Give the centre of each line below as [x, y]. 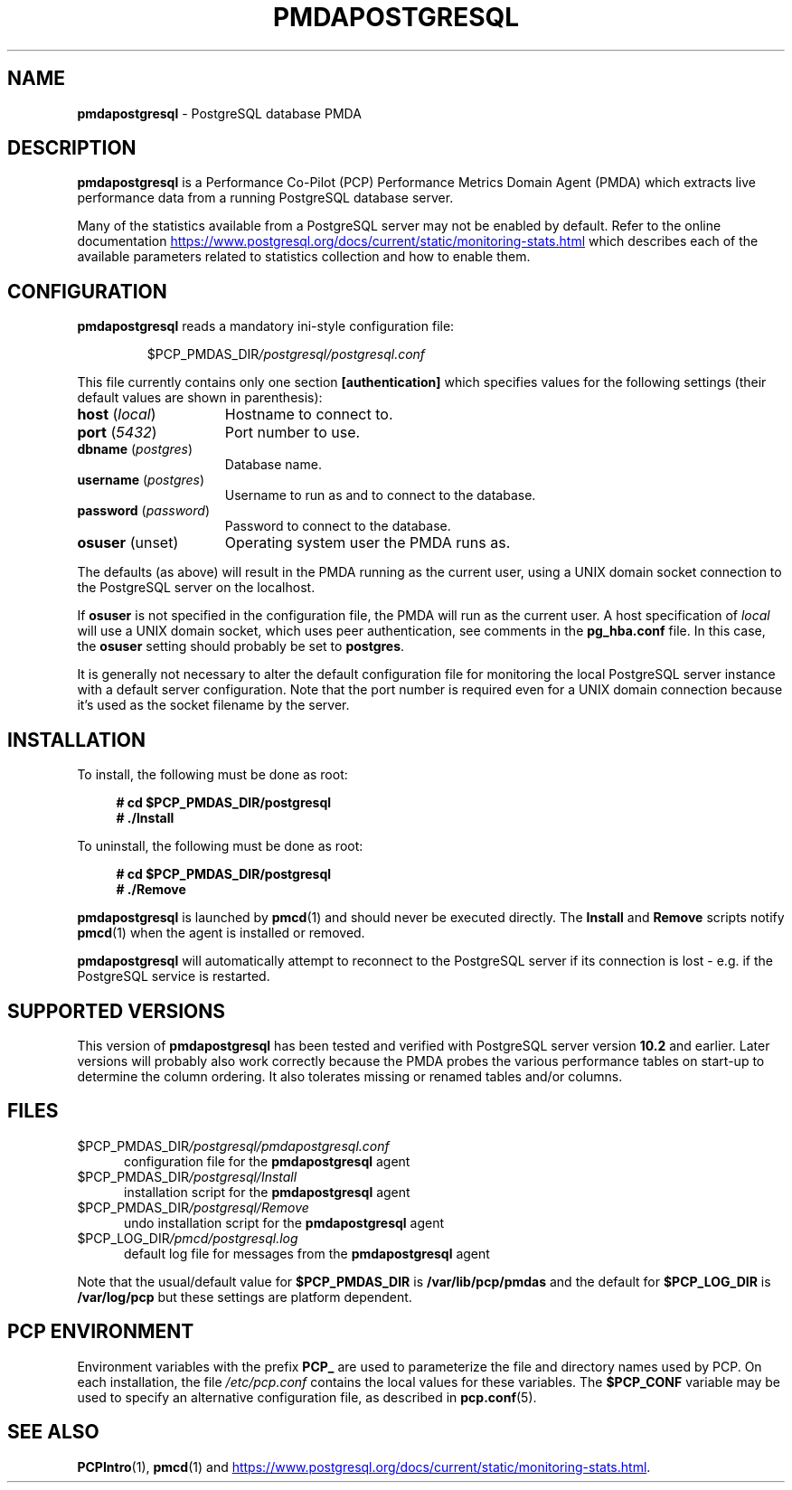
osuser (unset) [128, 543]
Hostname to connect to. [309, 415]
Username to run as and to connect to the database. [380, 495]
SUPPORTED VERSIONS [117, 1011]
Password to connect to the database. [338, 526]
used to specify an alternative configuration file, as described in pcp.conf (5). [307, 1397]
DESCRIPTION [72, 148]
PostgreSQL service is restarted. [174, 976]
